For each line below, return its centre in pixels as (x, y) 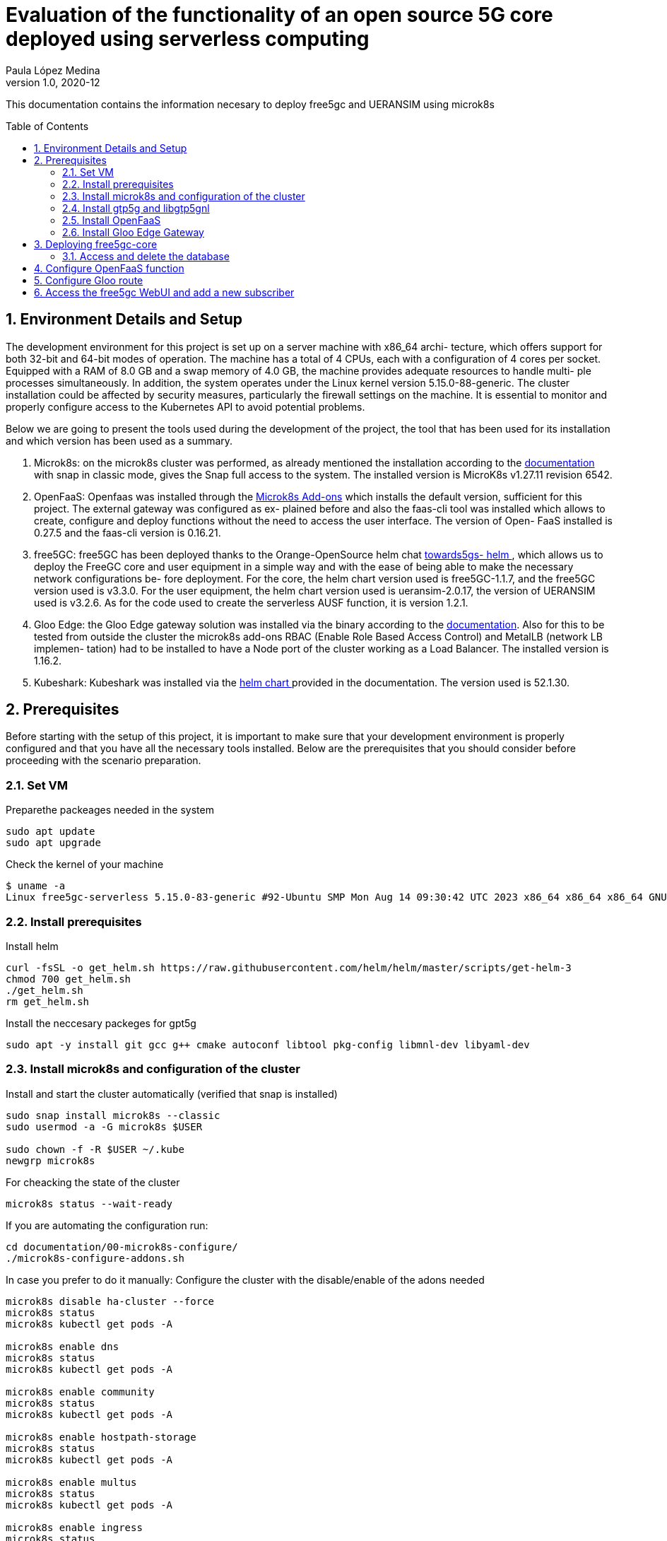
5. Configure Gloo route (89, 280)
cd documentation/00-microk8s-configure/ (122, 1247)
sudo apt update (51, 832)
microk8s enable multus (71, 1482)
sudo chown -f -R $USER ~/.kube (95, 1149)
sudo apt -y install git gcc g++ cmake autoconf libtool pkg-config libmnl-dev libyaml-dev (268, 1044)
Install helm (32, 946)
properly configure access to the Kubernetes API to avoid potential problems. (185, 406)
